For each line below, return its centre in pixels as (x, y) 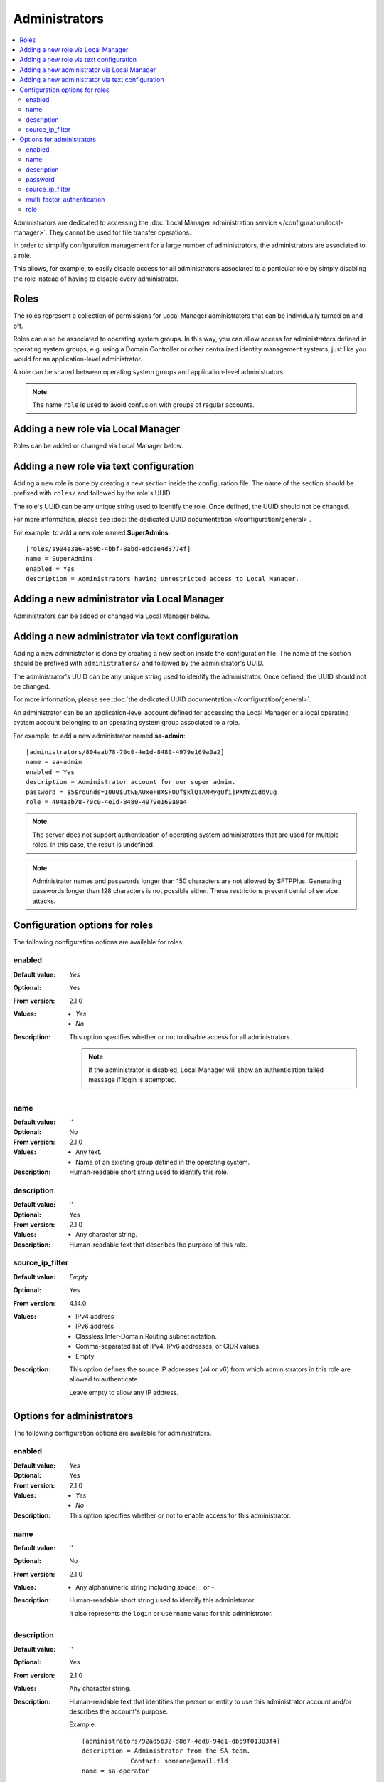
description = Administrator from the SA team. (166, 1751)
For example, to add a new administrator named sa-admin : (99, 736)
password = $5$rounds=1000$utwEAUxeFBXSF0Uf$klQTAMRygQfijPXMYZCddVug (151, 792)
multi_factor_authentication (65, 199)
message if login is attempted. (133, 1079)
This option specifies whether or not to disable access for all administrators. (181, 1036)
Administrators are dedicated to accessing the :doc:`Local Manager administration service (145, 222)
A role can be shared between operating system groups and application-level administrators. (149, 372)
